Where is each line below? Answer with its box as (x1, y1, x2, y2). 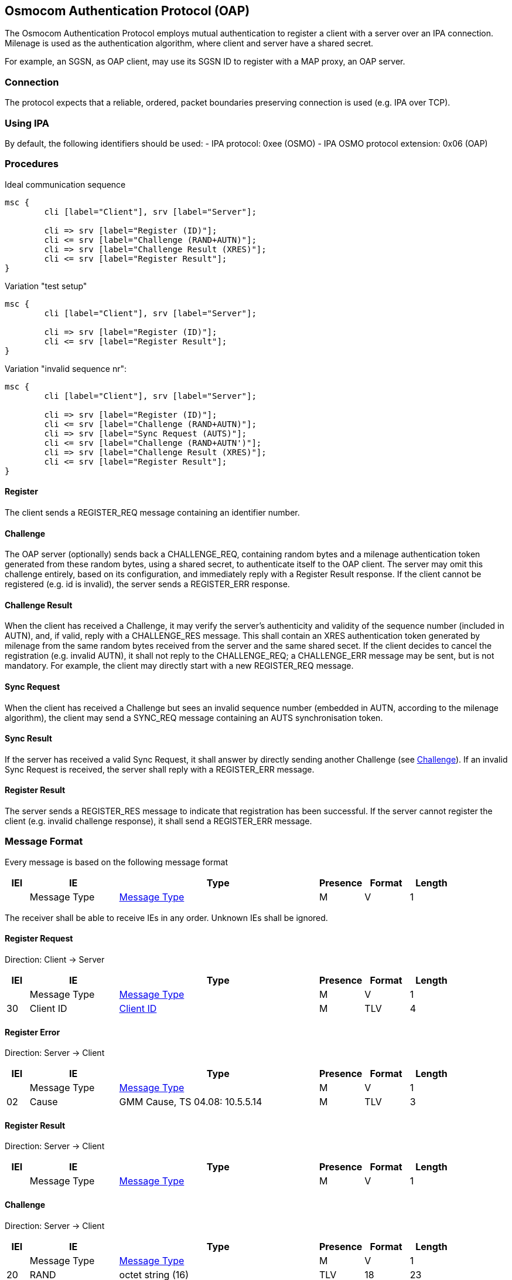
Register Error (5, 1027, 60, 1037)
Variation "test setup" (5, 280, 87, 291)
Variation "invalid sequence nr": (5, 363, 127, 374)
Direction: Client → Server (5, 954, 105, 964)
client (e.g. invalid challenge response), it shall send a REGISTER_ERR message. (5, 815, 312, 826)
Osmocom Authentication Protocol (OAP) (5, 4, 250, 18)
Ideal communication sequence (5, 179, 126, 189)
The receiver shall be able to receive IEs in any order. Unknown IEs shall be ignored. (5, 912, 328, 923)
